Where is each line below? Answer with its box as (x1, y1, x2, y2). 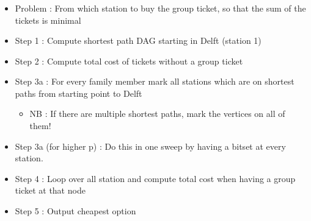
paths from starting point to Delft (15, 86, 142, 99)
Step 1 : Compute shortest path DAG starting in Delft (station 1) (15, 34, 262, 47)
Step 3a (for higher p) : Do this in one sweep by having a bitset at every (15, 139, 286, 152)
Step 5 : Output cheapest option (15, 205, 136, 217)
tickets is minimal (15, 13, 81, 26)
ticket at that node (15, 184, 86, 197)
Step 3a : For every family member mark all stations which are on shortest (15, 75, 295, 88)
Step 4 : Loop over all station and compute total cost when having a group (15, 172, 296, 184)
